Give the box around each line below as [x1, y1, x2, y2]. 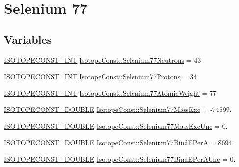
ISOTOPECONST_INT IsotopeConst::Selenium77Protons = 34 [4, 71, 197, 82]
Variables [4, 31, 52, 47]
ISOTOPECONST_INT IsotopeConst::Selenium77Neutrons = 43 [4, 55, 201, 65]
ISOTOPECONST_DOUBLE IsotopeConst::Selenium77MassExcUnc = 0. [4, 120, 228, 131]
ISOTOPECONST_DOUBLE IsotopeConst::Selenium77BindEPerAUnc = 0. [4, 154, 236, 164]
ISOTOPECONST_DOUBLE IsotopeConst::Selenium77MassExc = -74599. [4, 104, 232, 114]
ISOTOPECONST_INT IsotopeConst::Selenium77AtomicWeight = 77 [4, 87, 217, 98]
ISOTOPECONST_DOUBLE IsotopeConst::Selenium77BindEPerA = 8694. [4, 137, 234, 147]
